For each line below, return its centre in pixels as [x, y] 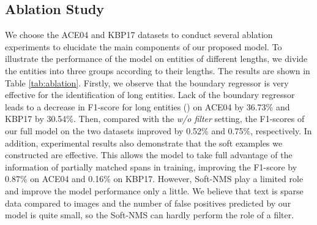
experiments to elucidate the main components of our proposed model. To [144, 46]
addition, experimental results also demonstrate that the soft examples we [144, 143]
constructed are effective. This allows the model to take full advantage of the [149, 155]
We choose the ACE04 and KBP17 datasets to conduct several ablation [139, 35]
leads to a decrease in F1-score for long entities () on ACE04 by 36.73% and [147, 106]
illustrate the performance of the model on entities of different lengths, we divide [156, 59]
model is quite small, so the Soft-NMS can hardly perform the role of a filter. [150, 215]
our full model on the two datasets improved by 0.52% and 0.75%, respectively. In [158, 130]
